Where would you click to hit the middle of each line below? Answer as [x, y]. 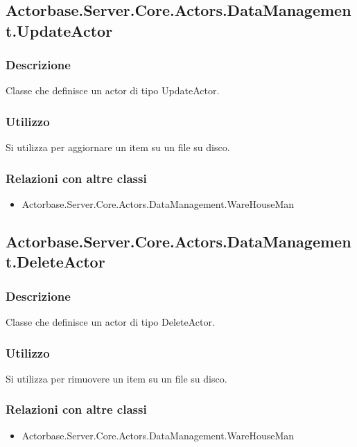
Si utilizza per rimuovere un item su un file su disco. [116, 378]
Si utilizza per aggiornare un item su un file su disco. [118, 147]
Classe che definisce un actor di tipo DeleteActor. [110, 322]
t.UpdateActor [59, 30]
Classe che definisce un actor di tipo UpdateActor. [113, 90]
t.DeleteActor [55, 262]
